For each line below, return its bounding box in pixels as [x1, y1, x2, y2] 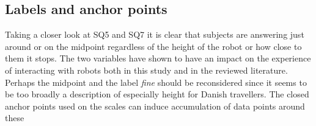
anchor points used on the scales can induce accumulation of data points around [5, 99, 305, 112]
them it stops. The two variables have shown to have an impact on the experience [5, 52, 311, 65]
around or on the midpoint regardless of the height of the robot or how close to [5, 40, 302, 52]
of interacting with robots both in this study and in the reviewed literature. [5, 63, 288, 76]
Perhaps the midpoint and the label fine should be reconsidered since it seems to [5, 75, 307, 88]
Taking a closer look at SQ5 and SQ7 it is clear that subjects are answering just [5, 28, 304, 41]
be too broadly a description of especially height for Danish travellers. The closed [5, 88, 309, 100]
